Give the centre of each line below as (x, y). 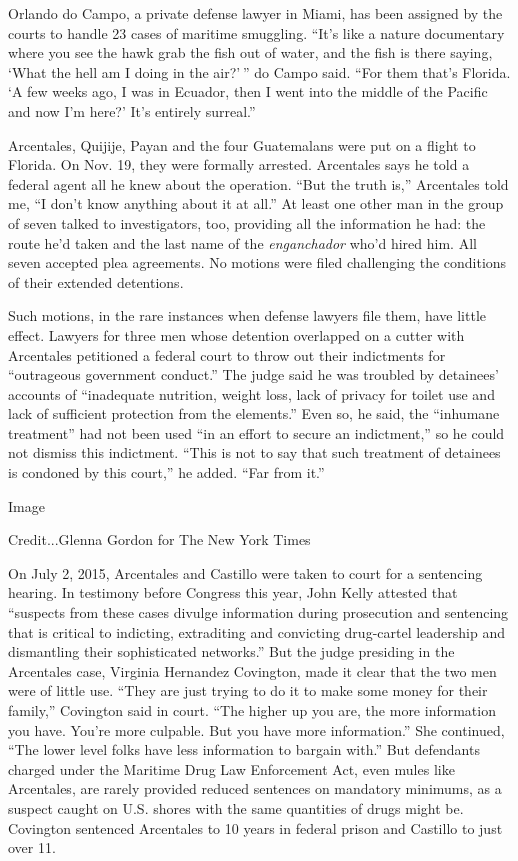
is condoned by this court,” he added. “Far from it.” (166, 472)
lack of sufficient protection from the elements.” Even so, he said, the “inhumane (254, 413)
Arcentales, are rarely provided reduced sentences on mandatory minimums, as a (255, 788)
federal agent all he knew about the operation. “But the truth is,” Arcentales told (258, 183)
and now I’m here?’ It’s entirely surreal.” (132, 110)
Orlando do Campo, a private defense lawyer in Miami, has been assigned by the (255, 13)
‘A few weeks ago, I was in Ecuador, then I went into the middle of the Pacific (248, 91)
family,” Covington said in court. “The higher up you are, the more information (252, 710)
